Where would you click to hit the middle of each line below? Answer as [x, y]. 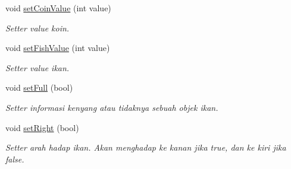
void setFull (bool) [39, 87]
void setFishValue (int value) [58, 48]
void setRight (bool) [42, 127]
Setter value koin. [37, 28]
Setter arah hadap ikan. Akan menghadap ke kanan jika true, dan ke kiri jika [146, 147]
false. [15, 159]
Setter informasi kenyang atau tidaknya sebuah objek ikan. [112, 107]
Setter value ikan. [37, 67]
